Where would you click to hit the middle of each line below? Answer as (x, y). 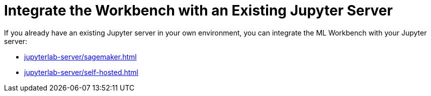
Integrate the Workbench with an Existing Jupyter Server (198, 10)
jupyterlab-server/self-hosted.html (81, 72)
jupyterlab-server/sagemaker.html (80, 56)
